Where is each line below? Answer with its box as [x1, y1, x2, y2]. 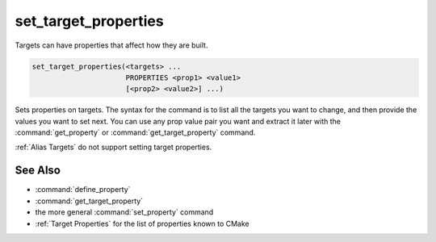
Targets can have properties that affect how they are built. [15, 40, 208, 50]
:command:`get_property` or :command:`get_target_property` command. [15, 127, 256, 137]
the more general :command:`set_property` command [35, 207, 214, 217]
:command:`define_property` [35, 185, 131, 194]
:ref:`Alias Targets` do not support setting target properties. [15, 142, 212, 152]
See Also [15, 164, 61, 177]
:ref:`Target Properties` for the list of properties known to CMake [35, 219, 249, 228]
